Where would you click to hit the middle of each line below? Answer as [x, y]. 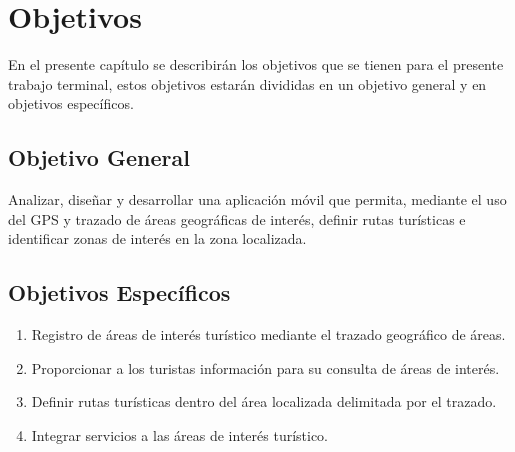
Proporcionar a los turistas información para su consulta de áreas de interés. [265, 367]
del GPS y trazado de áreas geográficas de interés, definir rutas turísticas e [237, 218]
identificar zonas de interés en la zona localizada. [157, 238]
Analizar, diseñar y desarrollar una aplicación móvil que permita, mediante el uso [257, 199]
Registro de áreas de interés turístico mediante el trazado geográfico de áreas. [268, 334]
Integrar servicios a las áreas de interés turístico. [180, 434]
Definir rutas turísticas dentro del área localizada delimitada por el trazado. [264, 401]
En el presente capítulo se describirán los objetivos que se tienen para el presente [256, 64]
